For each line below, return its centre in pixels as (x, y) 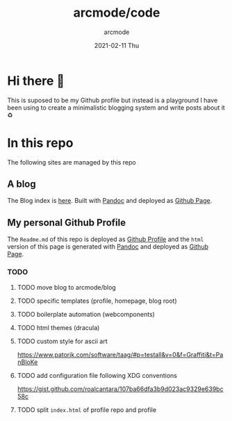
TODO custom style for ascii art (62, 341)
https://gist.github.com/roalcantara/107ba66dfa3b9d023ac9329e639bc (120, 389)
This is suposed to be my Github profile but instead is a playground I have (113, 100)
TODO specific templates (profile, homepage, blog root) (97, 301)
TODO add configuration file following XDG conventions (97, 375)
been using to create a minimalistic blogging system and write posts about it (116, 107)
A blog (22, 184)
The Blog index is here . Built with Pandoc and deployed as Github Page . (110, 201)
